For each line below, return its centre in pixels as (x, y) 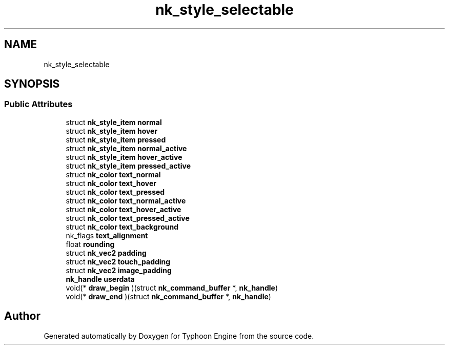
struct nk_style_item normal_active (126, 148)
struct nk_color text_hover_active (124, 209)
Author (22, 316)
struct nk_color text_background (122, 227)
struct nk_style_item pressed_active (128, 166)
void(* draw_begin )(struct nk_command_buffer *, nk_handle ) (172, 288)
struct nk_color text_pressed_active (128, 218)
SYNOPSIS (32, 84)
